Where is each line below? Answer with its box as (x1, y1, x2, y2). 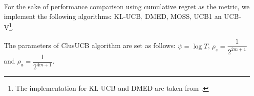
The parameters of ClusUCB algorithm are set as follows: (4, 40, 176, 50)
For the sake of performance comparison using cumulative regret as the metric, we (4, 1, 250, 11)
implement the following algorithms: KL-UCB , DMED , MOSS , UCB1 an (4, 11, 222, 21)
